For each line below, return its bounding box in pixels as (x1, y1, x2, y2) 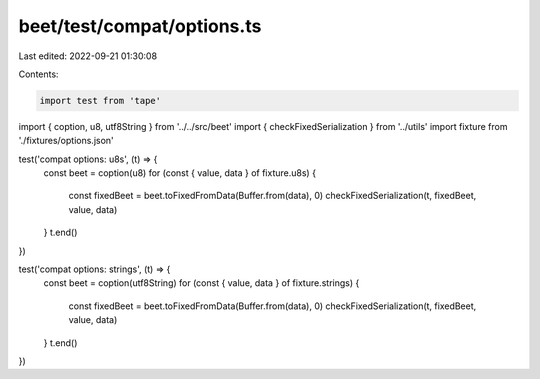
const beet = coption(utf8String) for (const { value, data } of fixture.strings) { (43, 277, 360, 289)
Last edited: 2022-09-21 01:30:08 (18, 50, 158, 62)
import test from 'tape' (39, 95, 162, 106)
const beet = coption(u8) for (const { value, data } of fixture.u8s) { (43, 167, 317, 179)
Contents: (18, 68, 59, 80)
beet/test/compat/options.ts (18, 15, 262, 37)
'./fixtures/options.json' (18, 135, 114, 147)
